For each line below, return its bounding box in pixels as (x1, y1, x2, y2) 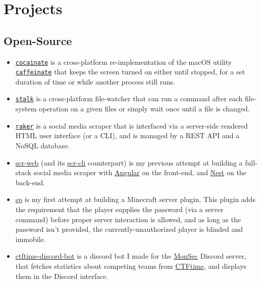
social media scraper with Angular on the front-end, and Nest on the (33, 167, 246, 178)
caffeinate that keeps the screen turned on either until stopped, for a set (15, 66, 245, 77)
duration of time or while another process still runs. (15, 76, 176, 87)
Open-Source (4, 32, 72, 48)
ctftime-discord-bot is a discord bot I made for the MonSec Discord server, (15, 251, 246, 261)
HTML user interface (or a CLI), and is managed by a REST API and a (15, 130, 240, 141)
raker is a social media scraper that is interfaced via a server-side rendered (15, 120, 248, 131)
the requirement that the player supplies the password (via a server (15, 204, 224, 214)
